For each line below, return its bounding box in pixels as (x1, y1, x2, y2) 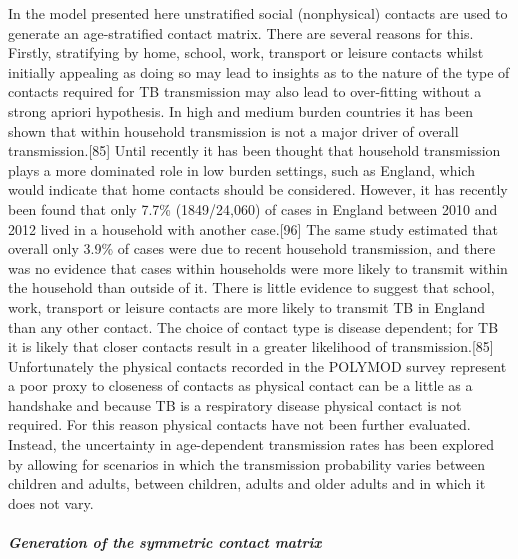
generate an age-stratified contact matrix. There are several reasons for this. (8, 22, 474, 43)
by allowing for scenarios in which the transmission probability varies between (8, 453, 486, 474)
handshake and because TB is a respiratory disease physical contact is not (8, 394, 462, 415)
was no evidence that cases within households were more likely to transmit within (8, 257, 508, 278)
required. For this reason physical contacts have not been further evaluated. (8, 414, 471, 435)
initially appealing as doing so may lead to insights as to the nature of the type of (8, 61, 510, 82)
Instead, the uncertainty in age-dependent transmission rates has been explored (8, 434, 494, 455)
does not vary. (8, 492, 94, 513)
